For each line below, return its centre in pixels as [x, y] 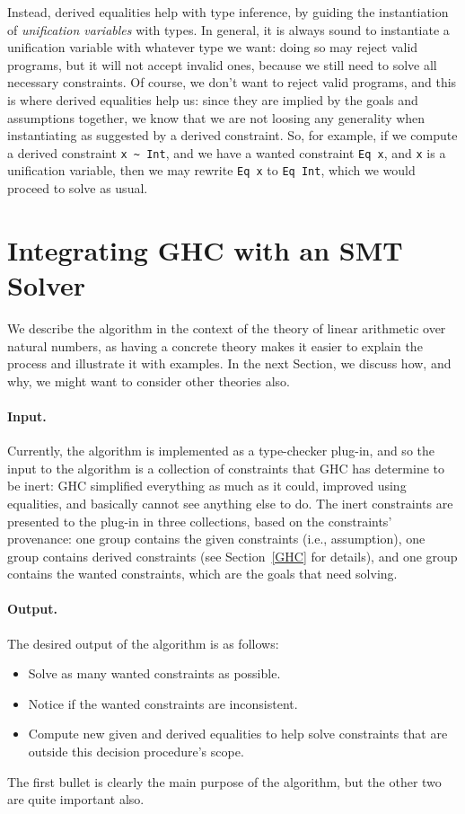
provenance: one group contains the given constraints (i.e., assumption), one [216, 539]
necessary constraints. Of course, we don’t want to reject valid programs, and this [232, 82]
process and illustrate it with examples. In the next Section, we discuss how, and [229, 363]
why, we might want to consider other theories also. [149, 380]
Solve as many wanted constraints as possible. [154, 673]
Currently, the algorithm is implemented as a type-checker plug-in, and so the [221, 451]
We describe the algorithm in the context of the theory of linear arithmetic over [227, 327]
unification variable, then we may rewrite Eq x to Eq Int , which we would [211, 170]
